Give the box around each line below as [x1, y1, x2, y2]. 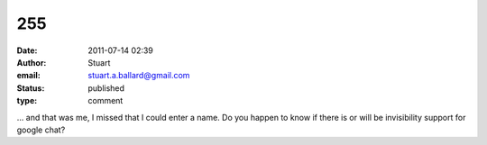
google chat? [16, 124, 66, 135]
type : [16, 95, 38, 106]
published [87, 82, 125, 94]
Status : [16, 82, 45, 94]
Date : [16, 45, 38, 56]
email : [16, 70, 41, 81]
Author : [16, 57, 47, 68]
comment [87, 95, 124, 106]
